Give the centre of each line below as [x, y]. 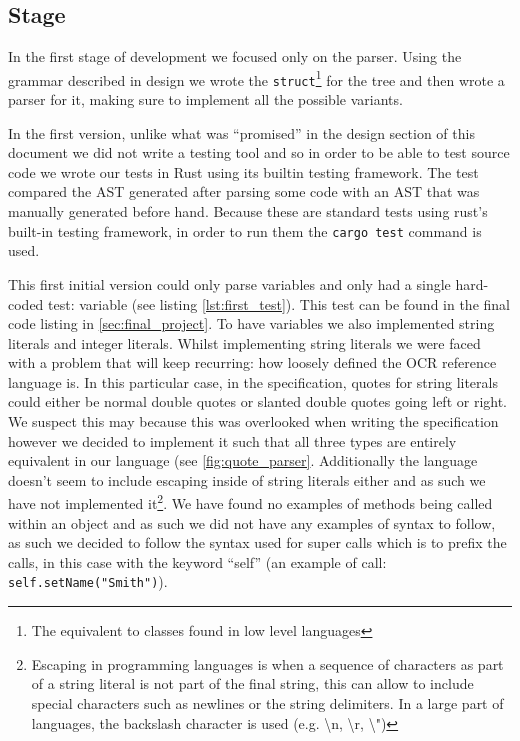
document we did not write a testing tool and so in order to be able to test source [259, 152]
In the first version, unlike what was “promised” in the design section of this [241, 132]
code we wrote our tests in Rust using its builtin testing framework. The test [243, 171]
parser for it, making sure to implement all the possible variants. [205, 99]
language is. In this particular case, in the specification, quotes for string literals [253, 381]
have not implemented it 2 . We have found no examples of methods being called [250, 502]
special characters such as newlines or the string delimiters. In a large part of [267, 702]
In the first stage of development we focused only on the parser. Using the [235, 56]
